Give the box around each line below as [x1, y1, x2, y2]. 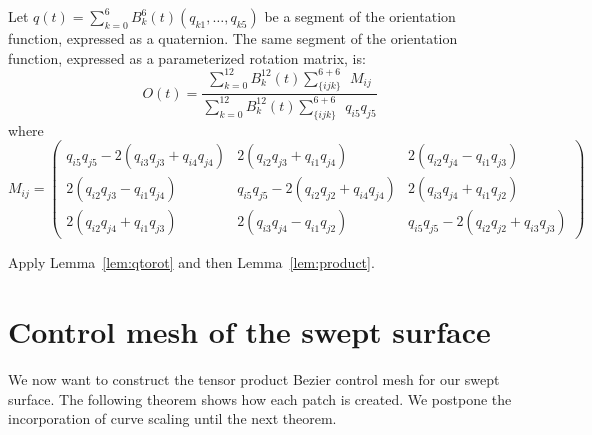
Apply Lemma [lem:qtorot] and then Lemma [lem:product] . [8, 252, 375, 273]
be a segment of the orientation [264, 6, 456, 26]
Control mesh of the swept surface [8, 311, 491, 352]
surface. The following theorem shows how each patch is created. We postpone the [8, 388, 512, 409]
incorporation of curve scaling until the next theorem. [8, 408, 337, 429]
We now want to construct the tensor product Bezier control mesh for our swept [8, 369, 500, 390]
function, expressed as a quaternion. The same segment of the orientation [8, 28, 458, 48]
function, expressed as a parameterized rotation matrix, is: [8, 47, 366, 68]
